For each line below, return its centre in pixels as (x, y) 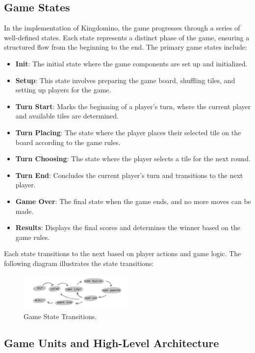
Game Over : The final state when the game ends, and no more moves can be (133, 201)
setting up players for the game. (63, 90)
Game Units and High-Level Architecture (112, 343)
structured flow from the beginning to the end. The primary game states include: (126, 47)
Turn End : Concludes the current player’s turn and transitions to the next (129, 175)
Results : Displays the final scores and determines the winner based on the (128, 227)
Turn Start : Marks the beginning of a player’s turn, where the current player (133, 106)
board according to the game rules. (68, 142)
